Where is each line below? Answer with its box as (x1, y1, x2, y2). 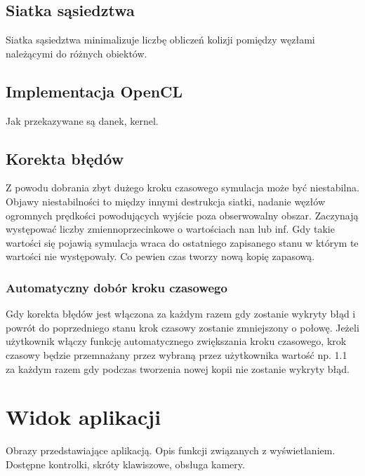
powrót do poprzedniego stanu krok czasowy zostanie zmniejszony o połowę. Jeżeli (6, 320, 359, 334)
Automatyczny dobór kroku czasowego (6, 278, 227, 296)
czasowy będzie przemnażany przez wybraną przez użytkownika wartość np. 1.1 (6, 347, 347, 362)
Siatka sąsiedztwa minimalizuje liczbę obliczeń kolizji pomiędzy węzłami (6, 32, 315, 47)
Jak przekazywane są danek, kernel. (6, 113, 159, 128)
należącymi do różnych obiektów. (6, 46, 147, 60)
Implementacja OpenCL (6, 80, 183, 102)
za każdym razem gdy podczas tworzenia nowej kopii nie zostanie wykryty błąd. (6, 361, 350, 376)
